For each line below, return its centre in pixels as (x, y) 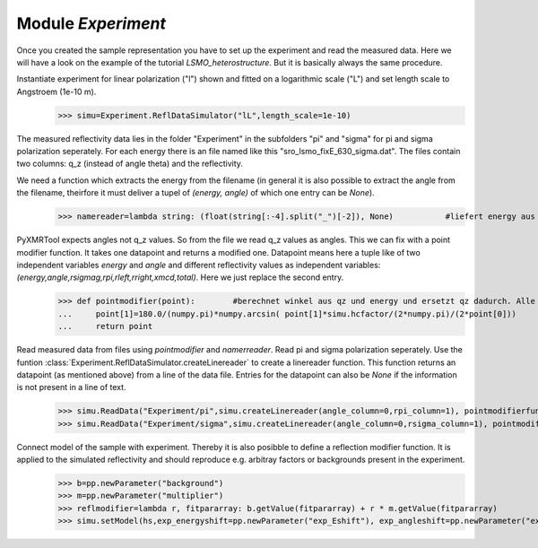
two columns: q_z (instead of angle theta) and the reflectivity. (130, 164)
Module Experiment (91, 23)
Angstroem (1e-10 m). (56, 91)
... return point (105, 326)
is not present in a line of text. (71, 387)
